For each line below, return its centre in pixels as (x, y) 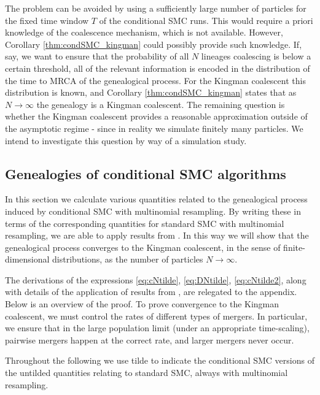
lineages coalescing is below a (256, 56)
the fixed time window (47, 20)
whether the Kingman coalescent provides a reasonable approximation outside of (156, 116)
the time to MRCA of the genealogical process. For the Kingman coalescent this (155, 80)
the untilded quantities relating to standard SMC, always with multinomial (146, 373)
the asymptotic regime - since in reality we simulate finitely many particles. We (154, 128)
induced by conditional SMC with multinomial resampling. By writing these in (153, 211)
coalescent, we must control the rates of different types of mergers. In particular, (156, 316)
